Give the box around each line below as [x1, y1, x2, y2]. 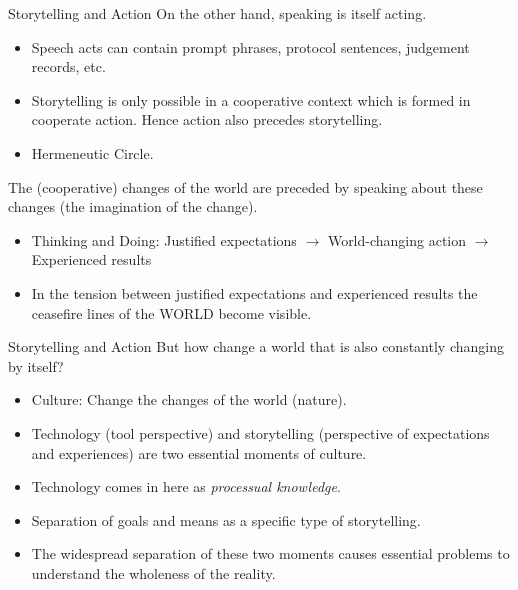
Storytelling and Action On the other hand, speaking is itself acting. [8, 3, 427, 23]
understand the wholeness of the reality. [31, 562, 276, 583]
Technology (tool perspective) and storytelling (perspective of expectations [31, 422, 490, 443]
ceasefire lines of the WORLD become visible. [31, 302, 312, 323]
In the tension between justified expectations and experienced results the [31, 282, 478, 303]
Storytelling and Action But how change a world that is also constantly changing [8, 336, 504, 357]
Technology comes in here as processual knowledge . [31, 476, 341, 497]
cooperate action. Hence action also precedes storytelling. [31, 109, 383, 130]
